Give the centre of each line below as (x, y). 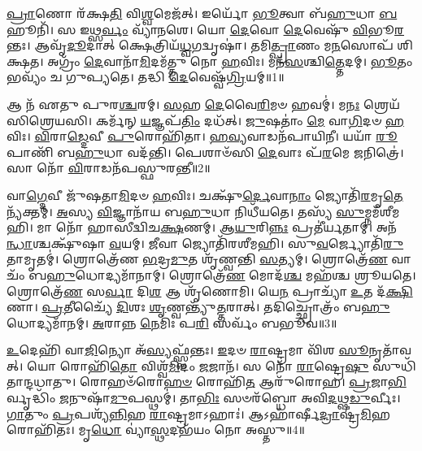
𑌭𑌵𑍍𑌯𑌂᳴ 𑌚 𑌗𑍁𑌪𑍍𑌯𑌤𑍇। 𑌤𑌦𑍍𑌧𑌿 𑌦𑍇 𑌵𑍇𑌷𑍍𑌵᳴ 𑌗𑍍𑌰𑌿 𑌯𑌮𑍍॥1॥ (146, 77)
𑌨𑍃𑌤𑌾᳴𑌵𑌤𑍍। (390, 350)
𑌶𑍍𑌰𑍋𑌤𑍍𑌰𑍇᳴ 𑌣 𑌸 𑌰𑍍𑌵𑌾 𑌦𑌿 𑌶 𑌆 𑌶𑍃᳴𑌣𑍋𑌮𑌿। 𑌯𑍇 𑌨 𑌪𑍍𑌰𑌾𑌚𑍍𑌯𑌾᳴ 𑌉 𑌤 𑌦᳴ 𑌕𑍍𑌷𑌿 (210, 291)
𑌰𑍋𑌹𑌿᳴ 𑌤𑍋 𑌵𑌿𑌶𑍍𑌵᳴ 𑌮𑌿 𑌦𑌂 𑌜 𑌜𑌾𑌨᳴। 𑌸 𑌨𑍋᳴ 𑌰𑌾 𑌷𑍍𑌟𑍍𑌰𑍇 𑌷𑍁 (214, 365)
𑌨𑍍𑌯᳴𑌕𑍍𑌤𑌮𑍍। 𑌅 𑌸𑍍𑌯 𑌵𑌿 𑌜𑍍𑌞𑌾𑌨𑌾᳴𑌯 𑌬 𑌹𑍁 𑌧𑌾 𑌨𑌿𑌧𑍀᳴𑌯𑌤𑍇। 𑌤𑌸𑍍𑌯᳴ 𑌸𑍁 (186, 211)
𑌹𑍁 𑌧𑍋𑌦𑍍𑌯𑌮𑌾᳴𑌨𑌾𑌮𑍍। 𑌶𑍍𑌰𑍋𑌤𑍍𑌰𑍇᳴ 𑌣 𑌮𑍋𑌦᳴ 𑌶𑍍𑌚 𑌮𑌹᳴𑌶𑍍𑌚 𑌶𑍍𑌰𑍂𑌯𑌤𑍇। (231, 274)
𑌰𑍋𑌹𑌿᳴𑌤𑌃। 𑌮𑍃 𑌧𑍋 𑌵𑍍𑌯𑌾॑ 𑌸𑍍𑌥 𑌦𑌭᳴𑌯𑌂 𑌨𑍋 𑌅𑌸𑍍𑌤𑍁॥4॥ (156, 429)
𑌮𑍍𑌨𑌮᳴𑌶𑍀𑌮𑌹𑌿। (382, 211)
